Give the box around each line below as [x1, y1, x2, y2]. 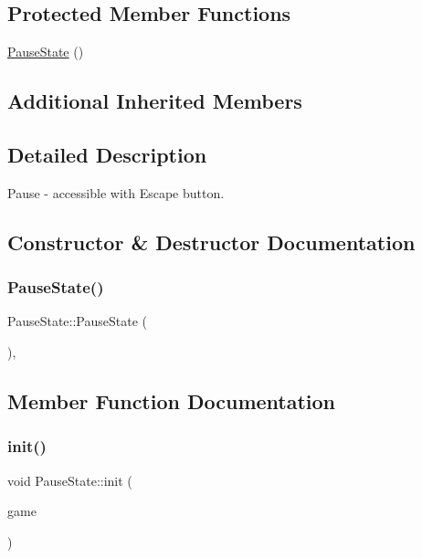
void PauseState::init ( [7, 470, 132, 490]
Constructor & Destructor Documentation [7, 227, 416, 256]
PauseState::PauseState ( [7, 311, 147, 331]
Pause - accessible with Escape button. [7, 183, 225, 202]
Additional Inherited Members [7, 87, 302, 115]
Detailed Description [7, 140, 207, 168]
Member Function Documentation [7, 386, 336, 415]
